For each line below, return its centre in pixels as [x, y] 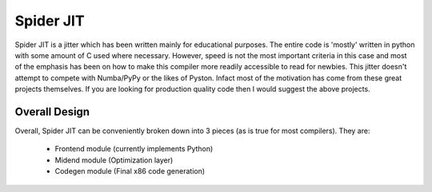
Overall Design [52, 112]
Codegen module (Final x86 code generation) [130, 171]
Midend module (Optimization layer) [114, 160]
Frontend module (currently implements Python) [134, 149]
